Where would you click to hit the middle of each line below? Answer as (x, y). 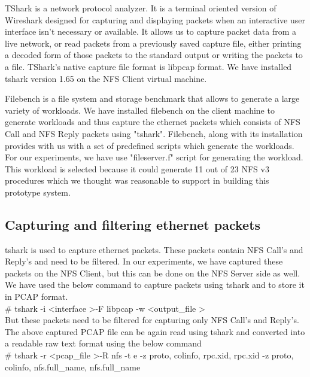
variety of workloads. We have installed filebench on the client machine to (140, 110)
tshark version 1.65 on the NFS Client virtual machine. (106, 78)
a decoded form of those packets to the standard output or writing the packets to (154, 55)
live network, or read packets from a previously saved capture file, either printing (153, 43)
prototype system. (38, 192)
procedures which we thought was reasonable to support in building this (137, 180)
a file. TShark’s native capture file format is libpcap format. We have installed (148, 66)
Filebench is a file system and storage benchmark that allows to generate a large (152, 98)
